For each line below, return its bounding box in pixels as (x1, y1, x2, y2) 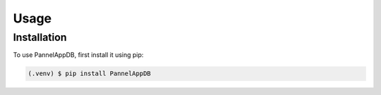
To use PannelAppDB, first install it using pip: (13, 51, 144, 59)
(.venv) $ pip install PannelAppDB (28, 70, 151, 77)
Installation (13, 31, 67, 44)
